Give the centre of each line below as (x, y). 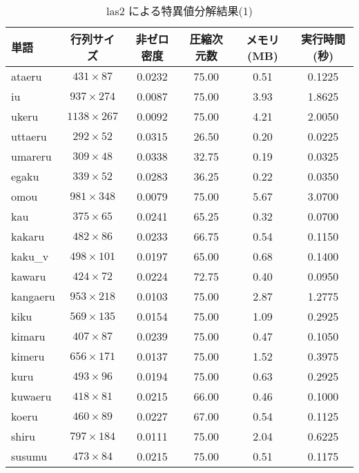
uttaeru (29, 136)
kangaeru (33, 296)
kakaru (28, 236)
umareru (31, 156)
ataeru (27, 76)
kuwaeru (31, 396)
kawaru (29, 276)
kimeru (28, 356)
